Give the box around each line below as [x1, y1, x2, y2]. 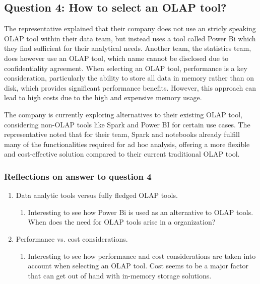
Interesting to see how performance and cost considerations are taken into [28, 250, 256, 261]
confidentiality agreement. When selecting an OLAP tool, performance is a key [4, 62, 247, 73]
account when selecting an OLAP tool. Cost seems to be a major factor [28, 260, 249, 271]
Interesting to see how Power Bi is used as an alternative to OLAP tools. [28, 206, 253, 217]
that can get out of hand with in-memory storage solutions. [28, 270, 212, 280]
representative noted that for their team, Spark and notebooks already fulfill [4, 129, 240, 139]
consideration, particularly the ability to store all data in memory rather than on [4, 73, 254, 83]
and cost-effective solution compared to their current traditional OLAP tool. [4, 149, 240, 159]
